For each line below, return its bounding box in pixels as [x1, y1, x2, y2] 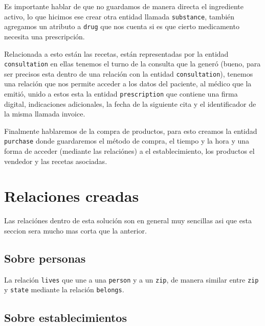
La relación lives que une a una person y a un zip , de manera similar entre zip [4, 274, 259, 285]
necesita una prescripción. [4, 31, 85, 41]
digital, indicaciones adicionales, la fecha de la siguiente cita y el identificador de [4, 98, 256, 109]
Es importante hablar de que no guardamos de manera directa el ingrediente [4, 1, 244, 11]
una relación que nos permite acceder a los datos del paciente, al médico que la [4, 78, 252, 89]
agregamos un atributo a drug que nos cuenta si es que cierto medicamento [4, 21, 239, 32]
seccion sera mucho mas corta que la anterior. [4, 225, 147, 236]
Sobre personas [4, 250, 86, 266]
